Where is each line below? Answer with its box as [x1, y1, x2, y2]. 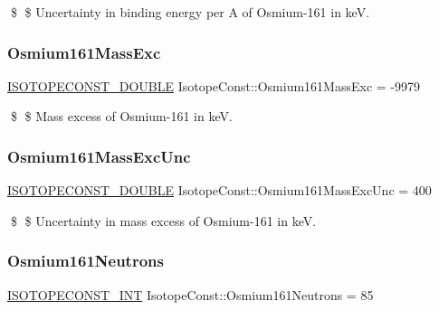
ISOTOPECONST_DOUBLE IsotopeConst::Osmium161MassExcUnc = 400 [7, 181, 432, 200]
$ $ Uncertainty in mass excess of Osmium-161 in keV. [10, 211, 317, 230]
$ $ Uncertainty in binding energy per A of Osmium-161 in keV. [10, 3, 370, 21]
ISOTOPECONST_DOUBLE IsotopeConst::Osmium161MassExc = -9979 [7, 76, 420, 95]
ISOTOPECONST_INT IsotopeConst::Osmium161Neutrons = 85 [7, 285, 374, 304]
